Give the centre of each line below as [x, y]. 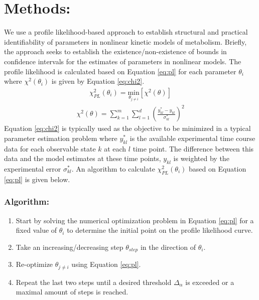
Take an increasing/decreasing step [70, 247]
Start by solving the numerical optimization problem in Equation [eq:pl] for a [135, 220]
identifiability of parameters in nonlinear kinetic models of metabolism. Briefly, [125, 41]
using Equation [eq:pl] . [106, 264]
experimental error [33, 168]
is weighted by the [201, 158]
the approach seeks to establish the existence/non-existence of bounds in [115, 51]
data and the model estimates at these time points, [83, 158]
